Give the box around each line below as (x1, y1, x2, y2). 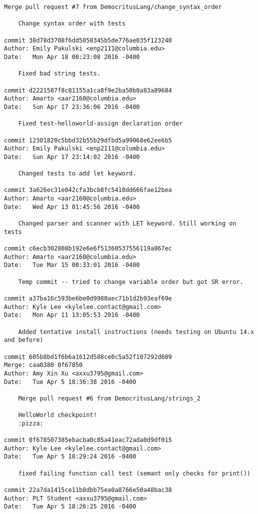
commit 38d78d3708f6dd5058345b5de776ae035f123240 (4, 36, 172, 44)
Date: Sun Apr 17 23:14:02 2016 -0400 (4, 153, 140, 160)
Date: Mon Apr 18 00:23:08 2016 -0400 (4, 53, 140, 60)
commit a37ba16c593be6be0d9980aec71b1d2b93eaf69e (4, 294, 172, 302)
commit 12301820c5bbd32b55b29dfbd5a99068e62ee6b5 (4, 136, 172, 144)
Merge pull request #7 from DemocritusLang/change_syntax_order (4, 3, 222, 10)
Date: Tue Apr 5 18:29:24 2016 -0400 (4, 453, 136, 460)
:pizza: (18, 419, 43, 427)
